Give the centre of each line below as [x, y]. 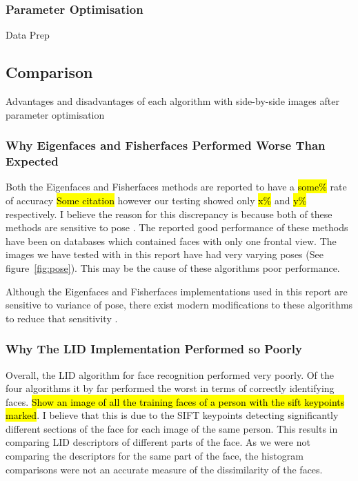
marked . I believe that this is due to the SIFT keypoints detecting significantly [172, 415]
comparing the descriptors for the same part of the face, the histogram [155, 456]
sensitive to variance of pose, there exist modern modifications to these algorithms [179, 305]
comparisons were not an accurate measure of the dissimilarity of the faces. [164, 469]
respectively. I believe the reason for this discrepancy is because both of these [169, 214]
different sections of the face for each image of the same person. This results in [172, 428]
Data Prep [28, 35]
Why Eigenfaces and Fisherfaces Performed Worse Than [166, 145]
